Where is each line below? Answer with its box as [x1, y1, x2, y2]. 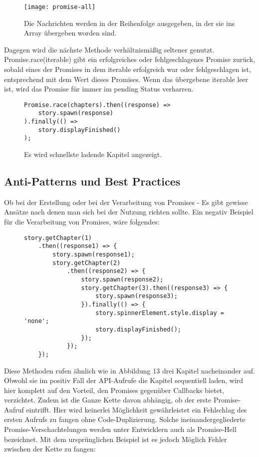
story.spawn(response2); [81, 275, 164, 283]
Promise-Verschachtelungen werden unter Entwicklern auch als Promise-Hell [4, 424, 237, 434]
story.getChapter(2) [52, 259, 121, 266]
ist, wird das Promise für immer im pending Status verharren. [4, 83, 194, 94]
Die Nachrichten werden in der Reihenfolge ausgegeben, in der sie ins [24, 17, 235, 28]
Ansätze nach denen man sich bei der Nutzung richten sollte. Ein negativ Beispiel [4, 206, 254, 217]
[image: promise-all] [24, 3, 96, 10]
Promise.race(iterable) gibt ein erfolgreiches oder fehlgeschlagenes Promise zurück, [4, 54, 256, 64]
